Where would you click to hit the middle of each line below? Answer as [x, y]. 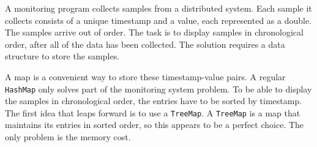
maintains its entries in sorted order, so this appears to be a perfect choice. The [155, 125]
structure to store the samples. [62, 56]
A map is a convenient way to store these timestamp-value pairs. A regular [145, 76]
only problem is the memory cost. [68, 137]
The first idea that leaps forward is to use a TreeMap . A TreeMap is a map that [153, 112]
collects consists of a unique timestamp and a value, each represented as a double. [158, 20]
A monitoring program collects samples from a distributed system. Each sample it [158, 8]
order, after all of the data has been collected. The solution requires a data [145, 44]
